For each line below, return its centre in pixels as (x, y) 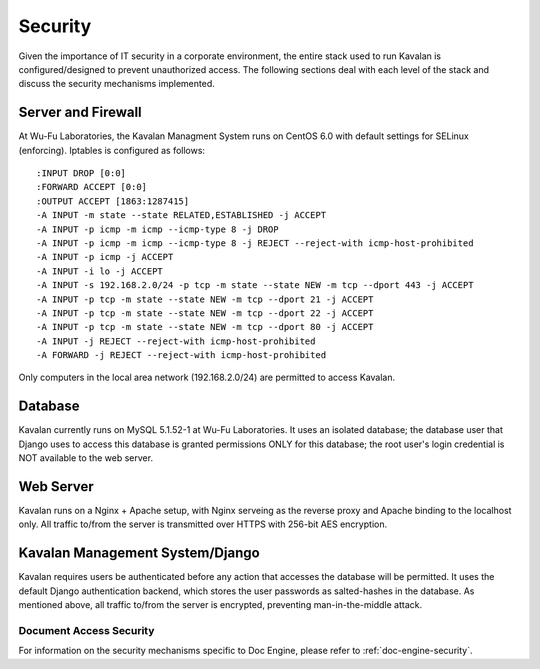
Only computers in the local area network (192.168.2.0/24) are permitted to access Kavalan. (207, 377)
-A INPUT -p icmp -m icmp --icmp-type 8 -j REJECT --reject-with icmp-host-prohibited (255, 243)
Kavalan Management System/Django (139, 553)
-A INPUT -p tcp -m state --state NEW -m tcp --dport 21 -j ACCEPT (205, 299)
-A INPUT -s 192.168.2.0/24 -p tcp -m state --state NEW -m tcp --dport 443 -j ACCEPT (255, 285)
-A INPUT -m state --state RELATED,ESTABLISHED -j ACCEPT (181, 215)
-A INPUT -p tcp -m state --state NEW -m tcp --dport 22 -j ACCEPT (205, 313)
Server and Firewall (80, 112)
